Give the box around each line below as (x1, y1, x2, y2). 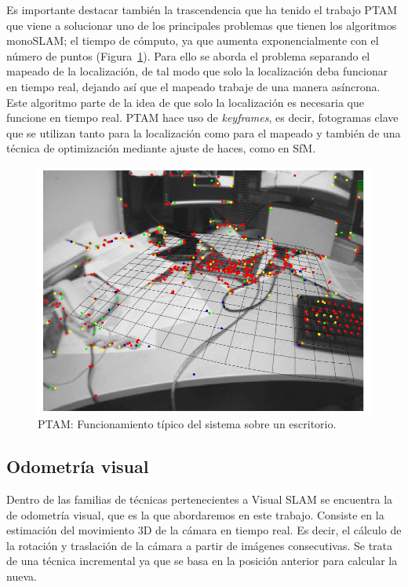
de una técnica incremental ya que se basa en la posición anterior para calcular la (6, 552, 398, 569)
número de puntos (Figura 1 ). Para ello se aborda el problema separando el (6, 47, 370, 64)
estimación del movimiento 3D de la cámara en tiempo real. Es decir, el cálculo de (6, 522, 402, 538)
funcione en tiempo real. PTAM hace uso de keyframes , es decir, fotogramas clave (6, 109, 399, 126)
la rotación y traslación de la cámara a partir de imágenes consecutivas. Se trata (6, 537, 393, 553)
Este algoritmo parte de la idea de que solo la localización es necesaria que (6, 94, 364, 110)
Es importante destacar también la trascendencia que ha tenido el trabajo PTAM (6, 2, 398, 17)
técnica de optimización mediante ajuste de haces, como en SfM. (6, 140, 316, 156)
